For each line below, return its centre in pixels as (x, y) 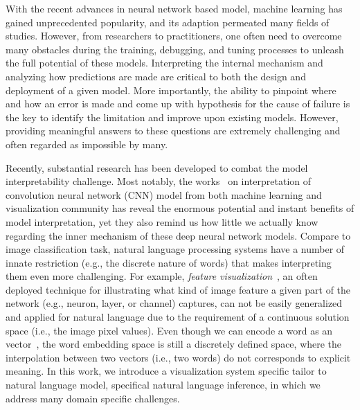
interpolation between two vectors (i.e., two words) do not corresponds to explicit (178, 357)
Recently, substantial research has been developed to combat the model (157, 167)
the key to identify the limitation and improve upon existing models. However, (172, 117)
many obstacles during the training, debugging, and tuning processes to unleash (175, 49)
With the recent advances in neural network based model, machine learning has (174, 8)
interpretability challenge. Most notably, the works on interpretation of (159, 181)
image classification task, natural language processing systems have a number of (175, 249)
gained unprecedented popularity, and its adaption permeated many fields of (168, 22)
